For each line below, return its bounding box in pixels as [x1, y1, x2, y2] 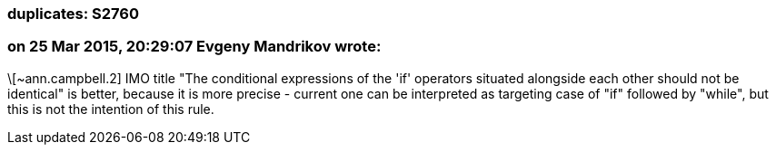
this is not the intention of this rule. [7, 100, 214, 117]
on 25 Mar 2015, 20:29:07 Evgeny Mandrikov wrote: [7, 37, 382, 56]
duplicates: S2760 [7, 5, 139, 23]
